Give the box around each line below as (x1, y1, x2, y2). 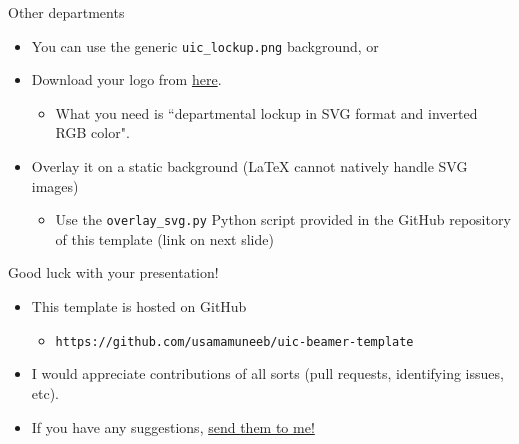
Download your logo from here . (31, 69, 222, 90)
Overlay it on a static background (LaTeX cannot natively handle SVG (31, 156, 468, 177)
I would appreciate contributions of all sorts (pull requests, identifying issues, (31, 363, 504, 384)
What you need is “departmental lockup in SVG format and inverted (55, 102, 478, 123)
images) (31, 175, 79, 196)
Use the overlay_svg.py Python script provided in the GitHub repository (55, 209, 511, 230)
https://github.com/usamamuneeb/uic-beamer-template (55, 334, 414, 349)
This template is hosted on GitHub (31, 296, 247, 317)
